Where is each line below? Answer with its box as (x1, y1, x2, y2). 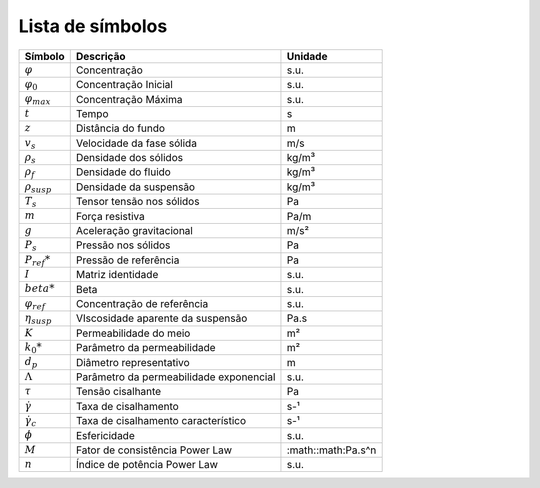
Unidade (286, 49, 328, 63)
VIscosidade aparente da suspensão (75, 311, 248, 325)
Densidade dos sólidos (75, 151, 184, 165)
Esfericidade (75, 428, 135, 442)
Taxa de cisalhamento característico (75, 414, 247, 428)
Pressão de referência (75, 253, 180, 267)
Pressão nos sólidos (75, 238, 171, 252)
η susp (24, 311, 52, 327)
